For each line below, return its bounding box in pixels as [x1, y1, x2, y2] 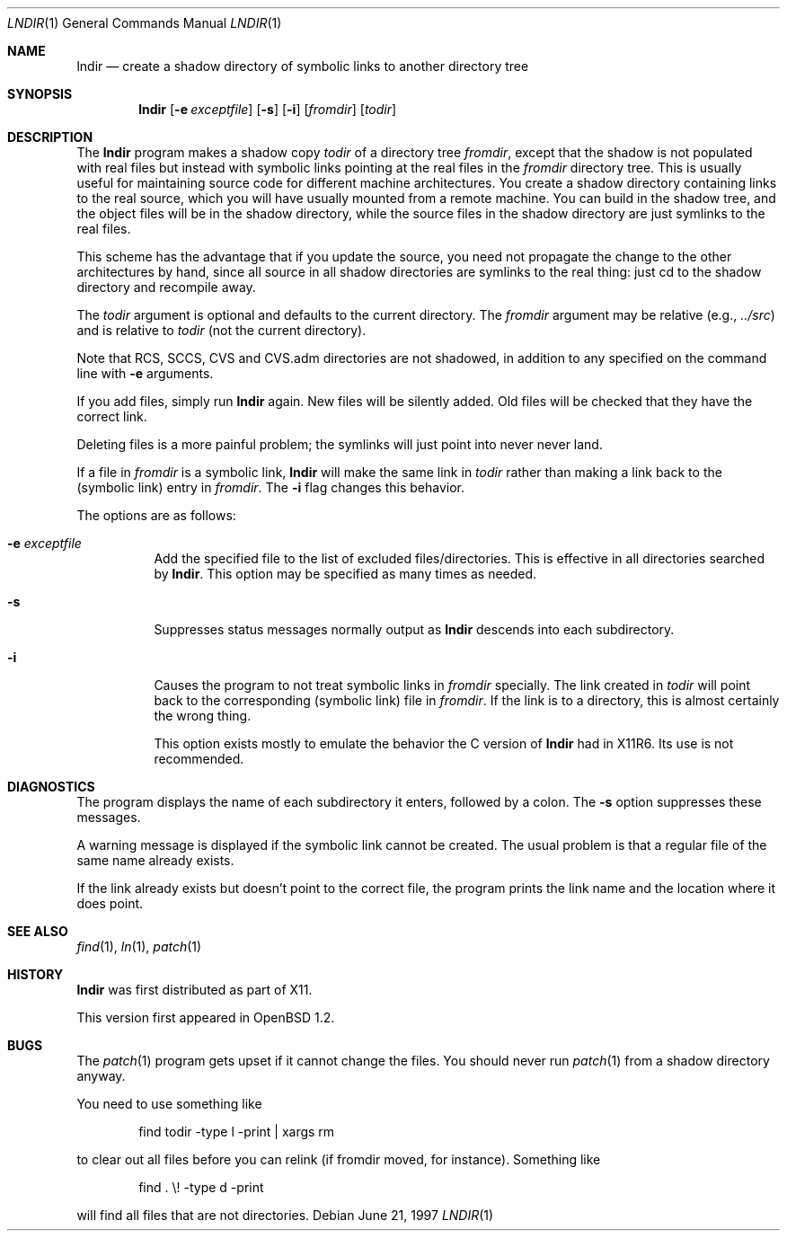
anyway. [76, 1068, 126, 1083]
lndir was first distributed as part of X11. [76, 982, 313, 997]
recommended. [154, 751, 244, 766]
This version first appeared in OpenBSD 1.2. [76, 1010, 335, 1025]
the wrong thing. [154, 708, 252, 723]
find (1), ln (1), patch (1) [76, 939, 202, 954]
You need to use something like [76, 1096, 262, 1111]
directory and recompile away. [76, 279, 256, 295]
